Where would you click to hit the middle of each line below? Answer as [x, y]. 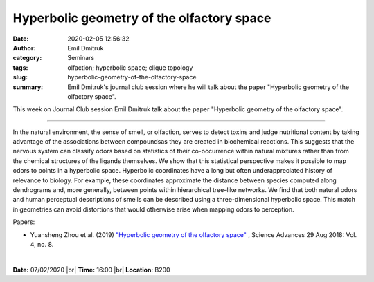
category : [27, 58]
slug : [20, 77]
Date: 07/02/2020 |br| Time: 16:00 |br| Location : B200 [91, 270]
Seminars [81, 58]
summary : [28, 87]
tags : [20, 67]
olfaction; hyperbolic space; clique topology [130, 67]
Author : [24, 48]
